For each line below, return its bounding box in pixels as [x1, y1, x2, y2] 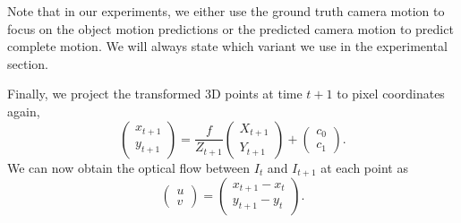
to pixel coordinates [337, 84, 445, 103]
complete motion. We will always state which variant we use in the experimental [7, 37, 448, 56]
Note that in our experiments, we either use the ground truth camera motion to [7, 2, 445, 20]
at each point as [320, 158, 408, 176]
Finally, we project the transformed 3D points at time [7, 84, 303, 103]
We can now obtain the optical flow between [7, 158, 251, 176]
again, [7, 101, 40, 120]
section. [7, 54, 48, 73]
